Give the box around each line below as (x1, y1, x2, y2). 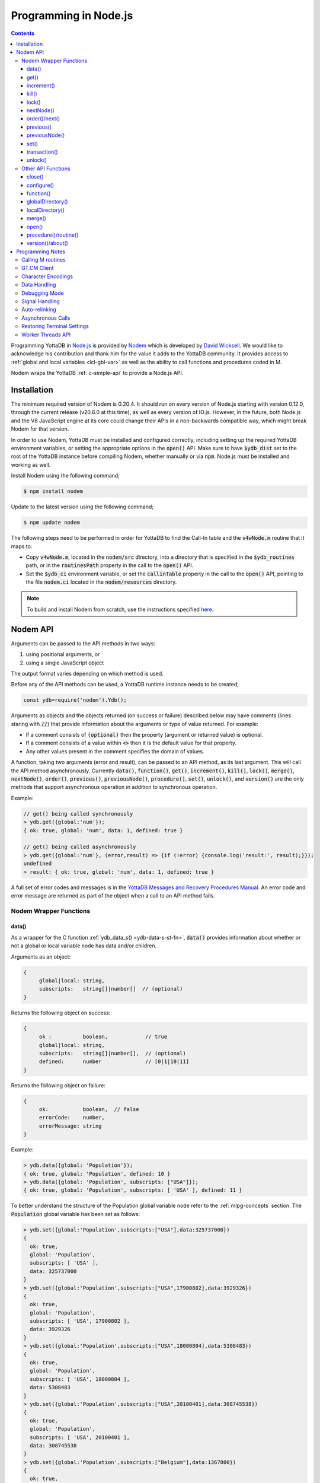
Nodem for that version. (11, 425, 69, 432)
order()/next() (27, 115, 60, 122)
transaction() (27, 148, 59, 155)
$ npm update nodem (23, 519, 80, 526)
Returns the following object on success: (11, 1009, 111, 1016)
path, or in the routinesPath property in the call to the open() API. (25, 562, 194, 569)
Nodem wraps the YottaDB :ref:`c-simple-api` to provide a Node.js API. (11, 370, 184, 377)
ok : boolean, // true (39, 1033, 168, 1040)
